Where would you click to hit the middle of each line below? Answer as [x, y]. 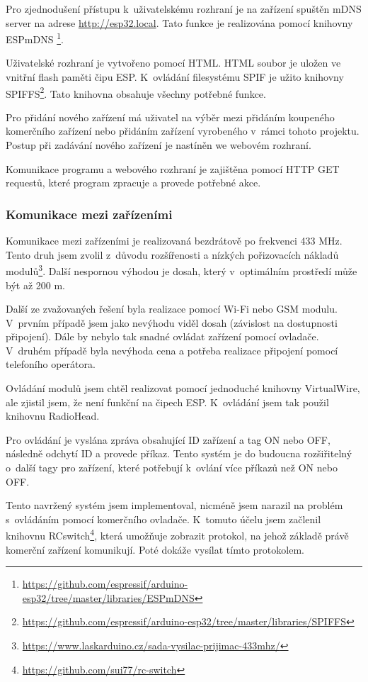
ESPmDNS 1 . [35, 38]
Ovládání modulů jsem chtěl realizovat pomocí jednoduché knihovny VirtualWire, [183, 388]
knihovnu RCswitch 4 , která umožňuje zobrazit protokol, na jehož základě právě [177, 535]
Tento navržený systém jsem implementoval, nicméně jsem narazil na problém [174, 505]
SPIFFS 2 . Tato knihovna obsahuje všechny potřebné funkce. [136, 92]
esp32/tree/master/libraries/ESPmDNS [108, 597]
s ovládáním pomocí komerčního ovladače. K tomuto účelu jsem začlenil [163, 519]
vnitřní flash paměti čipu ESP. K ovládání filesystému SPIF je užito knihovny [175, 77]
